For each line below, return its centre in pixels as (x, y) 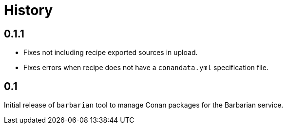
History (29, 10)
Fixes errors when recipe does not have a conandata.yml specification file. (146, 68)
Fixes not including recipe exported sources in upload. (111, 53)
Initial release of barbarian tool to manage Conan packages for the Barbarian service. (144, 105)
